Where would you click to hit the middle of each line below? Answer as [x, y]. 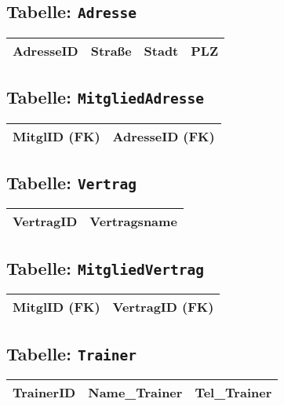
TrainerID [44, 392]
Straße [111, 50]
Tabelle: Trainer [72, 353]
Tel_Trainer [233, 392]
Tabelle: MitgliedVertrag [106, 267]
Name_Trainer [135, 392]
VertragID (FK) [163, 307]
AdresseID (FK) [164, 136]
